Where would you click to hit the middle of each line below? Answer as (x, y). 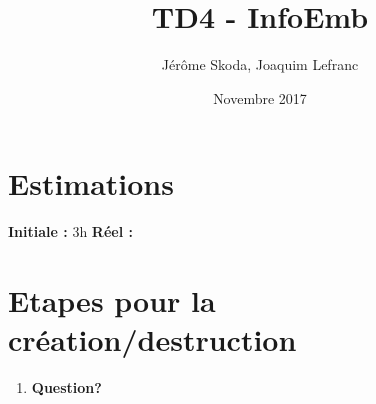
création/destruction (152, 339)
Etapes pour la (112, 300)
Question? (66, 387)
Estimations (91, 183)
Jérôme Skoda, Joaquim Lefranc (260, 64)
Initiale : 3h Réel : (70, 231)
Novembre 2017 (260, 97)
